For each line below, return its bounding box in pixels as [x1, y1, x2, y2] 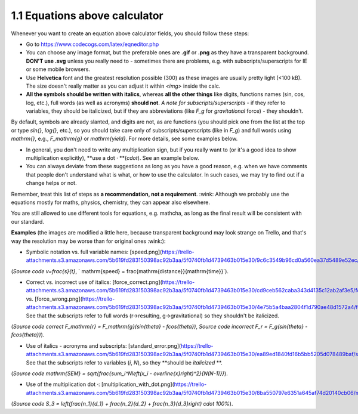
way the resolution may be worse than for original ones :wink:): [11, 237, 166, 245]
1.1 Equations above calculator [11, 9, 163, 22]
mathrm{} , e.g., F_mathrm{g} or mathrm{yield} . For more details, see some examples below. [11, 135, 238, 143]
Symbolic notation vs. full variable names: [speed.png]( [26, 248, 162, 255]
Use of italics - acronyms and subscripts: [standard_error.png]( [26, 342, 181, 349]
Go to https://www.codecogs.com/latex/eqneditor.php [26, 41, 159, 48]
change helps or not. [26, 180, 77, 187]
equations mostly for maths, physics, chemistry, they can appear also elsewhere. [11, 199, 210, 206]
